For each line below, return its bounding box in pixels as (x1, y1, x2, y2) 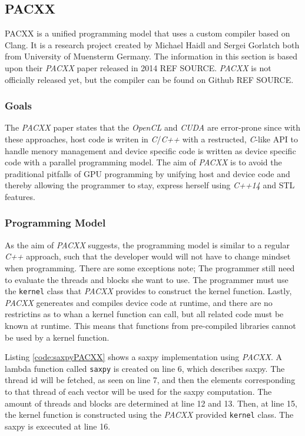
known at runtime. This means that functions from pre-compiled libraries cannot (5, 319, 296, 331)
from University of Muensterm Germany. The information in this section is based (5, 50, 297, 62)
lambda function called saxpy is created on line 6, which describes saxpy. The (5, 362, 285, 374)
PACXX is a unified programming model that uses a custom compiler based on (5, 27, 290, 39)
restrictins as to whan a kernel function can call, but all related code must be (5, 308, 284, 320)
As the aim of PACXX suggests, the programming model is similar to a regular (5, 238, 290, 251)
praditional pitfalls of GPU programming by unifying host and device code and (5, 167, 290, 179)
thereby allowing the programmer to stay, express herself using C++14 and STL (5, 179, 295, 191)
